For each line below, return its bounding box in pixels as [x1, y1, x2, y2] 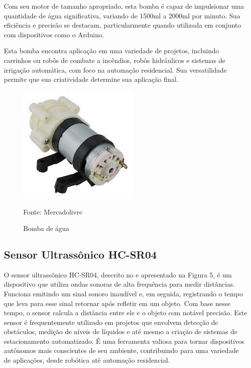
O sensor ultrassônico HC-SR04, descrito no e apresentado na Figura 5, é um [4, 269, 232, 279]
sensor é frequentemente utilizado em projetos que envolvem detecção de [4, 317, 218, 327]
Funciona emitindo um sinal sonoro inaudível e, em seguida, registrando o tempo [4, 288, 243, 298]
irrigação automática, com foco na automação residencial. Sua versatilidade [4, 64, 227, 75]
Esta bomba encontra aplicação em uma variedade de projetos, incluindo [4, 46, 219, 56]
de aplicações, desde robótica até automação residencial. [4, 355, 170, 365]
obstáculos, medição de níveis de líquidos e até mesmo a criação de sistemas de [4, 326, 237, 337]
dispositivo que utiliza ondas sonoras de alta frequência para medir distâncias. [4, 279, 235, 289]
